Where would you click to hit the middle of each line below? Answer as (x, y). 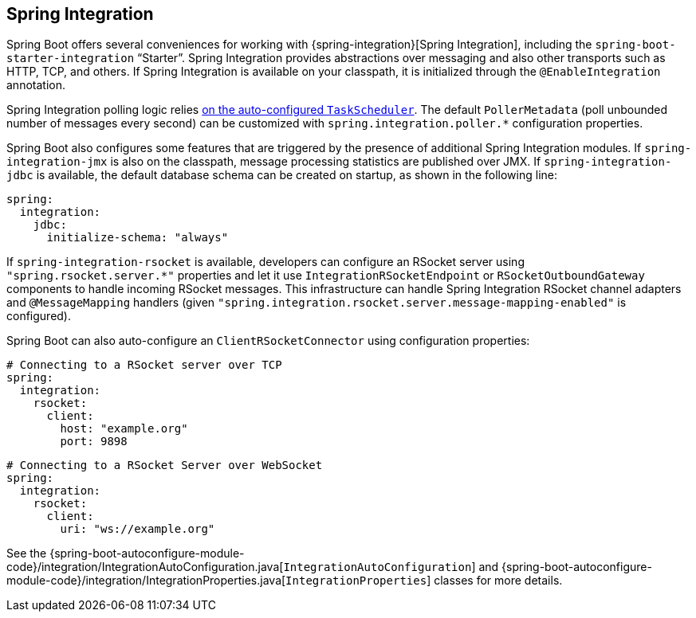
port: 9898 (94, 442)
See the (27, 553)
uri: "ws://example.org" (138, 529)
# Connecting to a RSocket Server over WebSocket (165, 465)
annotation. (36, 85)
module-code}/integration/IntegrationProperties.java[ (146, 581)
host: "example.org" (124, 429)
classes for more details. (498, 581)
